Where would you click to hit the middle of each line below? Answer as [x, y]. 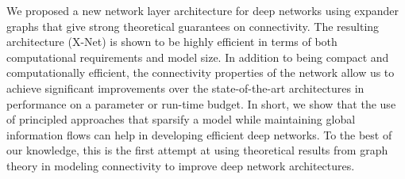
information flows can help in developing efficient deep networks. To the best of [199, 134]
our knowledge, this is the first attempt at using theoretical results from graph [197, 150]
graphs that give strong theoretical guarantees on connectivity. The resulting [193, 26]
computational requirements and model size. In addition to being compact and [198, 57]
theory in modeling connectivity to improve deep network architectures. [181, 165]
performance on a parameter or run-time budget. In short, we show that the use [201, 103]
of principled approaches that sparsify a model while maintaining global [181, 119]
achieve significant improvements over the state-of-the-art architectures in [185, 88]
